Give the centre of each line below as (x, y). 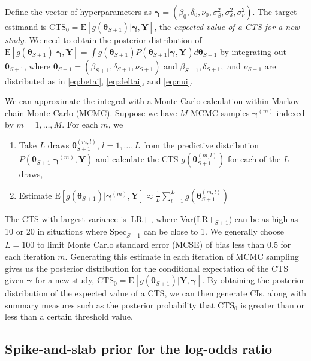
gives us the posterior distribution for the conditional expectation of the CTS (147, 268)
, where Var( (173, 218)
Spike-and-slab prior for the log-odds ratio (139, 349)
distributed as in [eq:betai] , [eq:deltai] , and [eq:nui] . (99, 81)
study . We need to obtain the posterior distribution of (103, 40)
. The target (275, 11)
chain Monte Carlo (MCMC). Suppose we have (91, 112)
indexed (291, 112)
